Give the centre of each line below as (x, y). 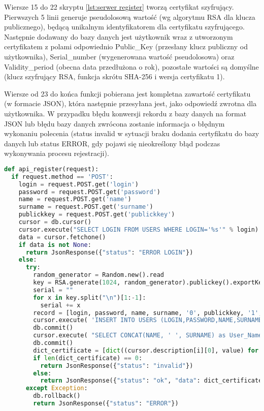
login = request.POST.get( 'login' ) (78, 184)
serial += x (60, 305)
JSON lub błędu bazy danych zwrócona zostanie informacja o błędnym (114, 123)
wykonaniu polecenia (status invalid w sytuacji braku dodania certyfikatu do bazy (132, 133)
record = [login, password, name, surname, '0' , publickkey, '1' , (148, 313)
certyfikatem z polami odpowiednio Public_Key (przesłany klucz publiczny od (126, 46)
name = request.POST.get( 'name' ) (75, 199)
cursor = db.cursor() (55, 222)
